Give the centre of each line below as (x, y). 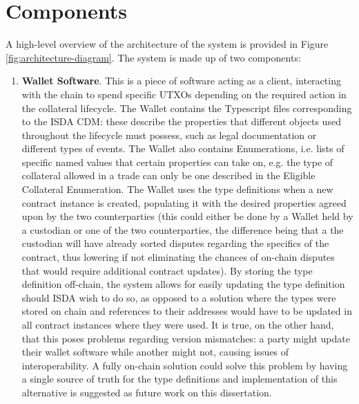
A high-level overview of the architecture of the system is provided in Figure (167, 44)
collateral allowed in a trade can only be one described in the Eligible (168, 175)
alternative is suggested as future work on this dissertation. (147, 392)
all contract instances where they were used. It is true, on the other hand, (178, 324)
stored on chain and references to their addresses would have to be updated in (187, 311)
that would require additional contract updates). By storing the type (167, 270)
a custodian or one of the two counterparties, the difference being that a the (183, 229)
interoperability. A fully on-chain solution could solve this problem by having (185, 365)
